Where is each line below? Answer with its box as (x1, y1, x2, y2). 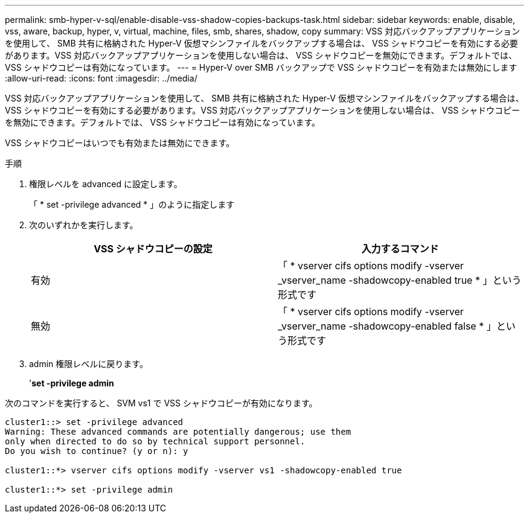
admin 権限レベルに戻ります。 (29, 359, 148, 369)
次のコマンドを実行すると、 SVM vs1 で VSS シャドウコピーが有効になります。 (5, 398, 318, 408)
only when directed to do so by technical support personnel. (5, 436, 306, 446)
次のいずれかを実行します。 (29, 220, 138, 230)
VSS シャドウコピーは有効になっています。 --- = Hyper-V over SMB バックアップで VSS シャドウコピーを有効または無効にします (5, 62, 518, 72)
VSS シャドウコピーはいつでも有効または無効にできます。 (5, 138, 235, 148)
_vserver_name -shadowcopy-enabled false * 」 (278, 320, 496, 332)
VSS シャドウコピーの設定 (94, 243, 213, 255)
